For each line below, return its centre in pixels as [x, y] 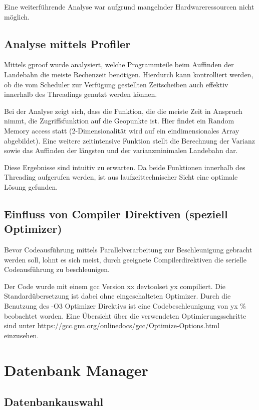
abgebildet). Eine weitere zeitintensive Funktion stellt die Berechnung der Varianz [130, 140]
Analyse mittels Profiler [67, 43]
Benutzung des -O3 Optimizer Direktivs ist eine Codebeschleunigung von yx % [125, 306]
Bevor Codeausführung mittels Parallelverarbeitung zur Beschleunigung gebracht [128, 250]
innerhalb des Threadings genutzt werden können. [81, 94]
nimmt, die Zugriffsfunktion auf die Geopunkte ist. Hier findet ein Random [119, 121]
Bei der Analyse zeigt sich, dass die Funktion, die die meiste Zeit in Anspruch [123, 111]
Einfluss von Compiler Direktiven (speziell [116, 214]
